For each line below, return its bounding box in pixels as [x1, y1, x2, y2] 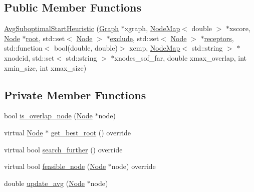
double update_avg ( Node [4, 177, 85, 188]
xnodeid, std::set [4, 52, 55, 63]
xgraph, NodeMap [124, 23, 180, 34]
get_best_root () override [51, 127, 131, 137]
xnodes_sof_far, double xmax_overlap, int [114, 52, 247, 63]
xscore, [229, 23, 250, 34]
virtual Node [4, 127, 43, 137]
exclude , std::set [110, 33, 159, 43]
